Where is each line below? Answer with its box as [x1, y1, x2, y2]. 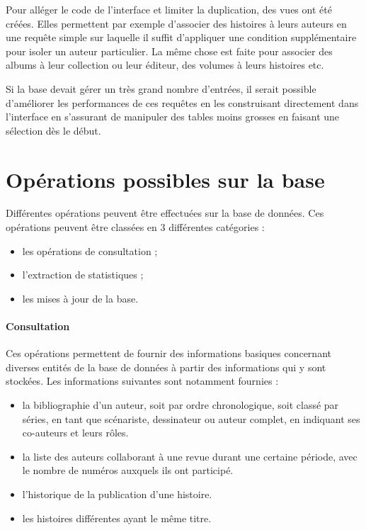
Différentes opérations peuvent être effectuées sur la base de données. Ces [6, 205, 324, 220]
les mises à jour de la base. [22, 291, 139, 305]
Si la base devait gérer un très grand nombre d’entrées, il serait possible [6, 81, 316, 96]
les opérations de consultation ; [22, 243, 158, 258]
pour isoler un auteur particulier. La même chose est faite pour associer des [6, 43, 333, 58]
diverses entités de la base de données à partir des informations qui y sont [6, 359, 326, 374]
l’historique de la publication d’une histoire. [22, 486, 212, 501]
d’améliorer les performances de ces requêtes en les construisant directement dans [6, 95, 359, 110]
